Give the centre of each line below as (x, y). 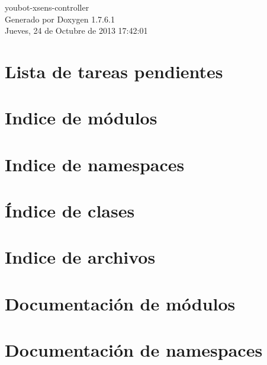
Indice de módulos (81, 118)
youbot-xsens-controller (47, 7)
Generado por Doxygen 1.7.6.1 (60, 19)
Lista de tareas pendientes (114, 71)
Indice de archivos (80, 257)
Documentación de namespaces (134, 350)
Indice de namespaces (95, 164)
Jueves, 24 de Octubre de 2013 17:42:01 (76, 31)
